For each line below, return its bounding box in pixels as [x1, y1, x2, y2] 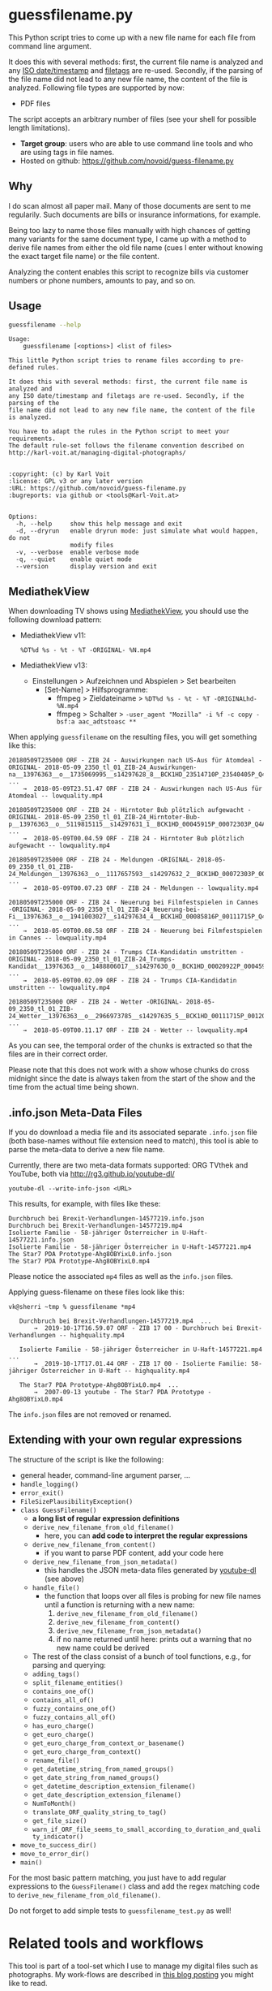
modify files [70, 542, 114, 550]
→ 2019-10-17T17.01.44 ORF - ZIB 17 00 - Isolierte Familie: [33, 1360, 249, 1368]
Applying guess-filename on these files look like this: [8, 1287, 185, 1297]
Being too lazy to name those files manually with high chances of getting [8, 225, 251, 235]
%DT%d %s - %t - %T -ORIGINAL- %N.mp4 [19, 646, 151, 654]
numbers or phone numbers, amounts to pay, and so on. [8, 275, 196, 285]
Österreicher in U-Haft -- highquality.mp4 [40, 1367, 190, 1376]
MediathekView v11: [19, 631, 87, 641]
